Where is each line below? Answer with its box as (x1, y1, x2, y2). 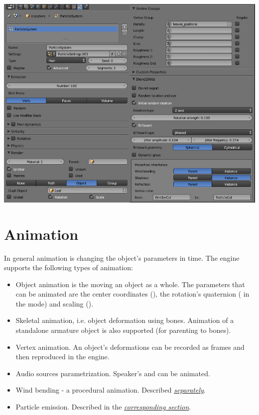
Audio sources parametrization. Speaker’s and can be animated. (15, 368, 210, 378)
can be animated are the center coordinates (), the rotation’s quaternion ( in (15, 289, 250, 299)
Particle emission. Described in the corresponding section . (15, 402, 191, 412)
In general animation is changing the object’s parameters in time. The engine (4, 252, 240, 263)
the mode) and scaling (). (15, 298, 94, 309)
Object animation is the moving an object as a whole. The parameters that (15, 279, 245, 289)
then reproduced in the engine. (15, 351, 110, 362)
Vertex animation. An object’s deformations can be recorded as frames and (15, 341, 245, 352)
